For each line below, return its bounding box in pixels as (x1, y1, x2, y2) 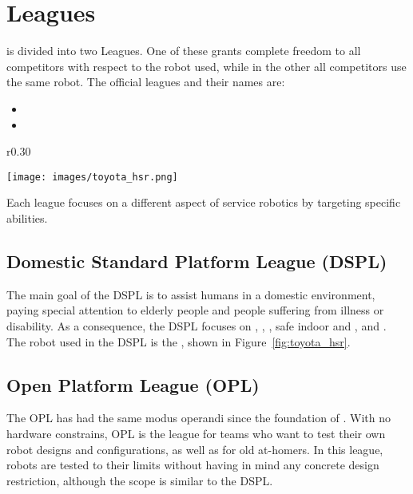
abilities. (6, 209, 48, 226)
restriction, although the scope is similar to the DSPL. (6, 472, 273, 488)
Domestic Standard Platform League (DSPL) (6, 248, 387, 273)
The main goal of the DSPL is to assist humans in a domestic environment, (6, 286, 375, 302)
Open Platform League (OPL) (6, 372, 260, 397)
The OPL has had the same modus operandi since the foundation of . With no (6, 409, 391, 426)
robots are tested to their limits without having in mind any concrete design (6, 456, 379, 473)
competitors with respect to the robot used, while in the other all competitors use (6, 57, 407, 74)
